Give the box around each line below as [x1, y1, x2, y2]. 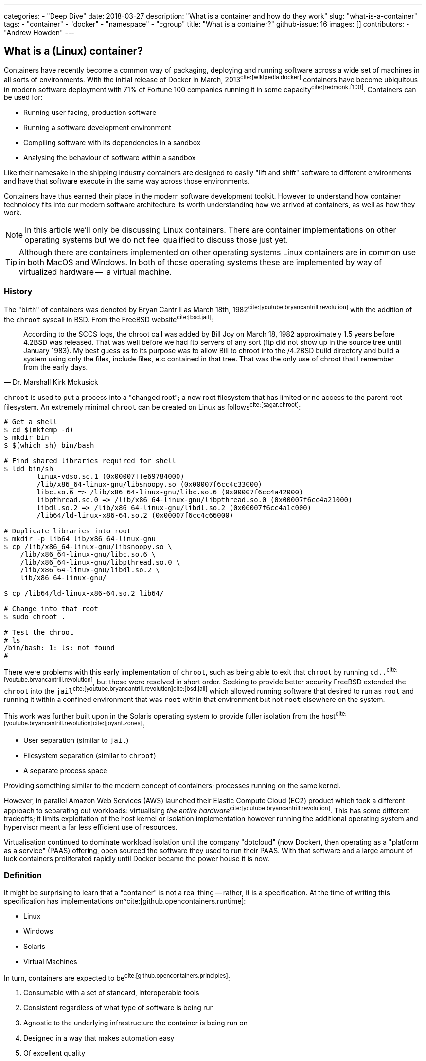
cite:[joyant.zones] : [93, 720, 144, 730]
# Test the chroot [4, 628, 74, 636]
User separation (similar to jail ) [23, 736, 129, 745]
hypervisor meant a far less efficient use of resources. [4, 822, 177, 831]
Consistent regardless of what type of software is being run [23, 1004, 214, 1012]
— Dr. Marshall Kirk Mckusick [4, 378, 98, 387]
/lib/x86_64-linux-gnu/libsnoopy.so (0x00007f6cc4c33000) [36, 480, 263, 488]
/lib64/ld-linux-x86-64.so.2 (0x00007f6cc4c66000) [36, 511, 234, 519]
